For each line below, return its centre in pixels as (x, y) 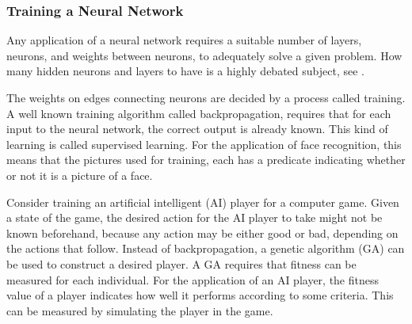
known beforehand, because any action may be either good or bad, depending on (202, 233)
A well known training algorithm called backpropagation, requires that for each (199, 113)
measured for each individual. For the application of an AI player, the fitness (193, 279)
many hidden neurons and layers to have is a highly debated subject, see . (185, 71)
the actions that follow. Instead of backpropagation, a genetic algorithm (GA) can (206, 248)
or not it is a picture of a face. (80, 175)
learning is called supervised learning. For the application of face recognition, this (204, 144)
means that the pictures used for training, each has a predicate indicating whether (206, 160)
